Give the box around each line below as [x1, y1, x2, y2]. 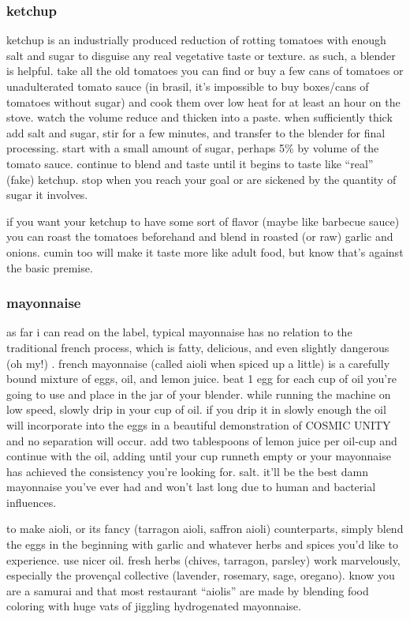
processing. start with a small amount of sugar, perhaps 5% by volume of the [6, 140, 379, 156]
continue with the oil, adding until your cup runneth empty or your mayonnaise [6, 448, 391, 464]
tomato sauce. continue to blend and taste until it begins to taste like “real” [6, 155, 374, 171]
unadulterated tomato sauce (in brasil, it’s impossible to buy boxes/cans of [6, 78, 369, 94]
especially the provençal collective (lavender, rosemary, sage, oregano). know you [6, 567, 395, 583]
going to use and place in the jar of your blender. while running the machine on [6, 385, 391, 402]
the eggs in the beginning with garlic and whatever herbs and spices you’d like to [6, 536, 399, 553]
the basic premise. [6, 259, 93, 276]
